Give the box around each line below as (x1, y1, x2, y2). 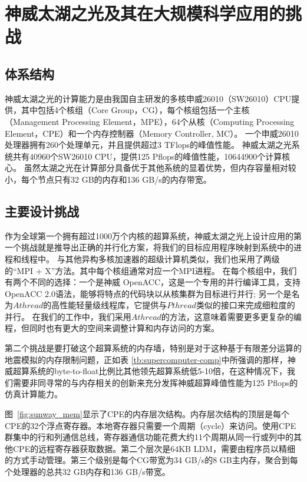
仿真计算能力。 (5, 388, 62, 400)
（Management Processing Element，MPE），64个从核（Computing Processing (5, 115, 295, 127)
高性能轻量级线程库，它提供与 (51, 299, 167, 311)
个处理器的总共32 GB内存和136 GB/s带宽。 (5, 466, 170, 477)
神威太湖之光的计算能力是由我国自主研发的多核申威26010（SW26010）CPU (5, 92, 292, 104)
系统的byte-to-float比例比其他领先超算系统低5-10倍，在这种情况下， (29, 365, 288, 377)
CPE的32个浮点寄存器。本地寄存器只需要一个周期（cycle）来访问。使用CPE (5, 419, 296, 431)
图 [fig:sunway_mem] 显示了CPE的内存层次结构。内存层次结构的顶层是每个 (5, 408, 290, 420)
